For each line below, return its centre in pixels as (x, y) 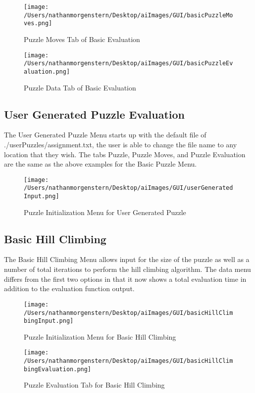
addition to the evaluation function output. (69, 288)
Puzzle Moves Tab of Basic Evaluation (82, 39)
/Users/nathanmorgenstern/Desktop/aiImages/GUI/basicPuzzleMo (128, 15)
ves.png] (38, 23)
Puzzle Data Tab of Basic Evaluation (80, 87)
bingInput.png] (49, 321)
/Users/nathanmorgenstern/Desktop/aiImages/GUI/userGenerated (128, 188)
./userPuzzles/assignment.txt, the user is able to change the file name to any (121, 144)
